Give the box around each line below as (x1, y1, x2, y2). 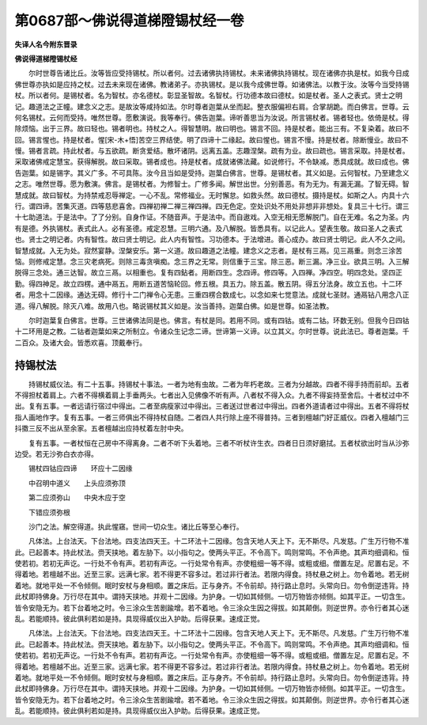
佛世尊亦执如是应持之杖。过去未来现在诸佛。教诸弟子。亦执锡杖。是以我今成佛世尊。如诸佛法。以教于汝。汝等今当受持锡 (14, 79, 410, 89)
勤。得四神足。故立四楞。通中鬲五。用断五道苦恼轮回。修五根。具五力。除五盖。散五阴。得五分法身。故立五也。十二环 (14, 279, 402, 288)
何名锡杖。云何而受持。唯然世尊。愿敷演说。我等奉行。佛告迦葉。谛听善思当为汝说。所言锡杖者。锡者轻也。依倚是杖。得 (14, 112, 410, 122)
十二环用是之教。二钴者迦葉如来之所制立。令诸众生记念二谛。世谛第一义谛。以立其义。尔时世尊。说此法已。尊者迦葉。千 (14, 327, 410, 336)
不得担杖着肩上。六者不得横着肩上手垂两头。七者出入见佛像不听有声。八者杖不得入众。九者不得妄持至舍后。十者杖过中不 (14, 390, 410, 400)
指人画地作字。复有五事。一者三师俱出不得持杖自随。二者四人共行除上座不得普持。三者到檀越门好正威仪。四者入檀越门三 (14, 412, 410, 422)
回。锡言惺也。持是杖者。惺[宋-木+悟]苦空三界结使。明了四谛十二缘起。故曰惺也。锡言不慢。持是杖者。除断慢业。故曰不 (14, 135, 409, 144)
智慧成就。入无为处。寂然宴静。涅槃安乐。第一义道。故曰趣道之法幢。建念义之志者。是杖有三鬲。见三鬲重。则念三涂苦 (14, 245, 402, 255)
